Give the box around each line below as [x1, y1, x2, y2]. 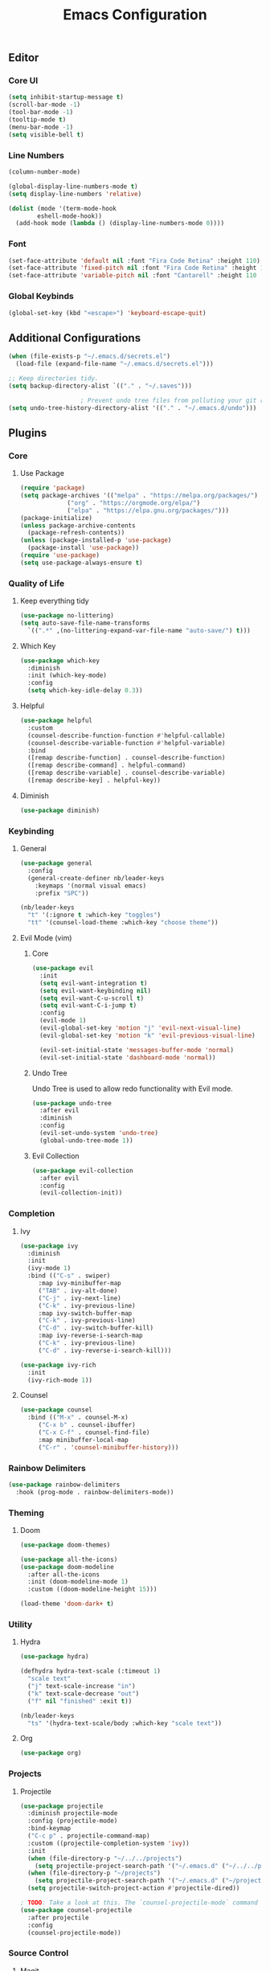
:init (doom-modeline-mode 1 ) [27, 1578, 129, 1586]
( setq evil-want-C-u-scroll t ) [39, 994, 145, 1002]
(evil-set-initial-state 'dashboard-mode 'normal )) [39, 1053, 216, 1062]
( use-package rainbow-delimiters [8, 1481, 121, 1489]
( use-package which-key [19, 657, 100, 665]
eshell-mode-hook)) [37, 211, 103, 220]
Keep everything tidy [19, 596, 90, 606]
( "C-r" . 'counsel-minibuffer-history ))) [38, 1443, 179, 1452]
